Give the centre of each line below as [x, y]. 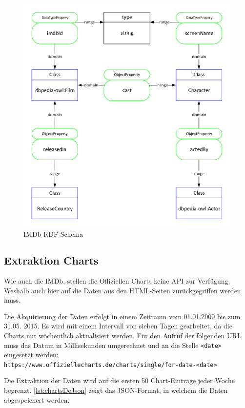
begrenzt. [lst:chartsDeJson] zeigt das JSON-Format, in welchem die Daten [116, 390]
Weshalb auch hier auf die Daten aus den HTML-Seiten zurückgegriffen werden [122, 290]
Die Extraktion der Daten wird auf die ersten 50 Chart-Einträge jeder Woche [119, 380]
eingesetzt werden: [31, 355]
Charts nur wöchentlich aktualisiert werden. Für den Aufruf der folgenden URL [123, 335]
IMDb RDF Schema [53, 234]
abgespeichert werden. [37, 399]
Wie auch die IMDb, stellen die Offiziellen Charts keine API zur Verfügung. [117, 281]
